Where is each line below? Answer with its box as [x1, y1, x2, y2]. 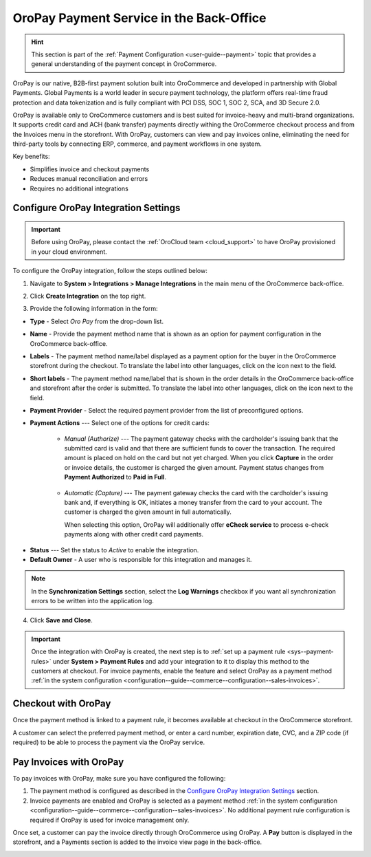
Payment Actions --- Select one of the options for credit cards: [30, 419, 210, 427]
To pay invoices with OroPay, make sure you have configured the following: [12, 774, 226, 783]
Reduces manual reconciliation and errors [30, 175, 148, 183]
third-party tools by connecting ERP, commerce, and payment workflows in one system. [12, 140, 262, 148]
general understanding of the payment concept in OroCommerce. [31, 60, 217, 68]
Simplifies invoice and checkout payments [30, 165, 150, 173]
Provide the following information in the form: [30, 305, 158, 313]
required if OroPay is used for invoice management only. [30, 816, 190, 824]
